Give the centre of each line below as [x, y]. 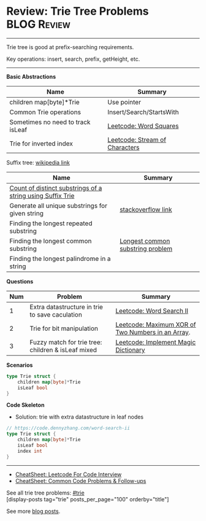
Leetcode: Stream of [137, 139]
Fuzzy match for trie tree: [66, 342]
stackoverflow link [146, 209]
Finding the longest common [51, 241]
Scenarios [20, 365]
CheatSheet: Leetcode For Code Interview [68, 474]
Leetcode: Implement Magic [156, 342]
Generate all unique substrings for [58, 206]
